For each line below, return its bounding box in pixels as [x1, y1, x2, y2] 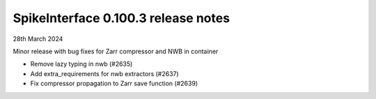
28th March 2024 [13, 35, 63, 43]
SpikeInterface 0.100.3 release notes [13, 10, 230, 26]
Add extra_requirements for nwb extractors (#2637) [30, 69, 179, 78]
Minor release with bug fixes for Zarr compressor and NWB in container [13, 47, 219, 55]
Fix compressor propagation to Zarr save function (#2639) [30, 80, 198, 88]
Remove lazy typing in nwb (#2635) [30, 60, 133, 69]
